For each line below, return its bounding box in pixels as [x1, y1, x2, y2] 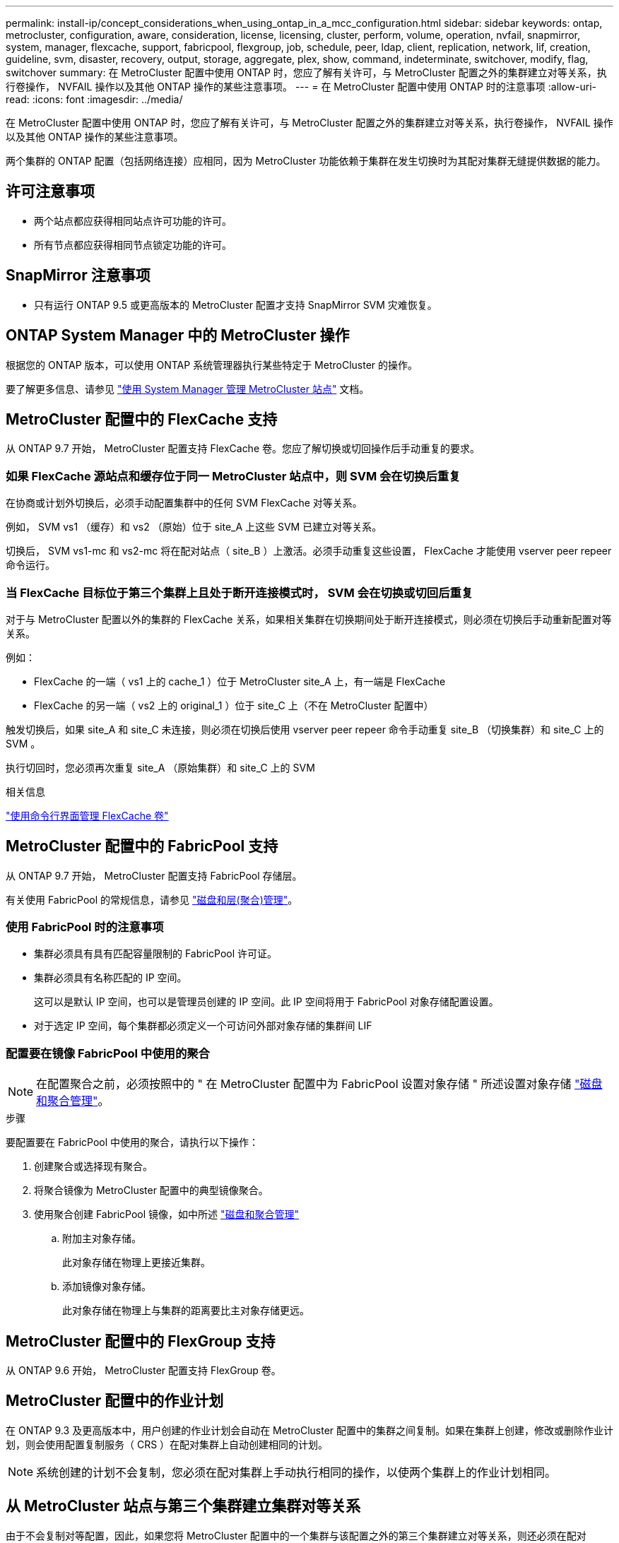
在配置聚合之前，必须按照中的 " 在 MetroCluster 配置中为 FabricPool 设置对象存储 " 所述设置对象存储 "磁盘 [36, 1077, 603, 1092]
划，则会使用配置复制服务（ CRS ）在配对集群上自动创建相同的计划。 [6, 1438, 329, 1450]
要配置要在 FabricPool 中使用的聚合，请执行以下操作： [6, 1136, 259, 1149]
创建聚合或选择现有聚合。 [34, 1160, 153, 1173]
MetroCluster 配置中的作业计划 [6, 1392, 224, 1410]
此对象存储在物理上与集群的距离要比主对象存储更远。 [62, 1304, 309, 1317]
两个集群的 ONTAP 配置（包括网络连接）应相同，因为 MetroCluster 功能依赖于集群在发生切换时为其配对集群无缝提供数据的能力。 [6, 155, 606, 167]
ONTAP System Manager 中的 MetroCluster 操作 [6, 326, 350, 345]
